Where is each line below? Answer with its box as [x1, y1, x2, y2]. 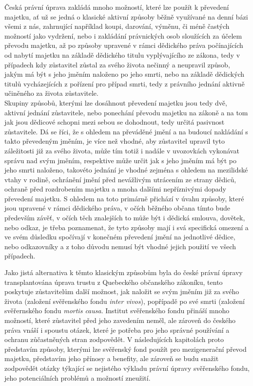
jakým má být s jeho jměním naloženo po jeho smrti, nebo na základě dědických [4, 69, 245, 79]
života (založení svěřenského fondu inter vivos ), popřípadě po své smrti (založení [4, 296, 245, 306]
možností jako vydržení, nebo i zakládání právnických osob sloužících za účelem [4, 30, 242, 41]
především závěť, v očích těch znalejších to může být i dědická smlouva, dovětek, [4, 213, 245, 223]
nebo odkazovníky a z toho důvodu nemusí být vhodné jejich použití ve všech [4, 241, 236, 251]
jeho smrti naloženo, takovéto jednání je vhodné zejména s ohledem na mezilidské [4, 165, 248, 175]
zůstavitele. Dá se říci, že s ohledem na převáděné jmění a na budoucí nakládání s [4, 126, 248, 136]
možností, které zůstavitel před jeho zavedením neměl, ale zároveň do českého [4, 315, 235, 325]
